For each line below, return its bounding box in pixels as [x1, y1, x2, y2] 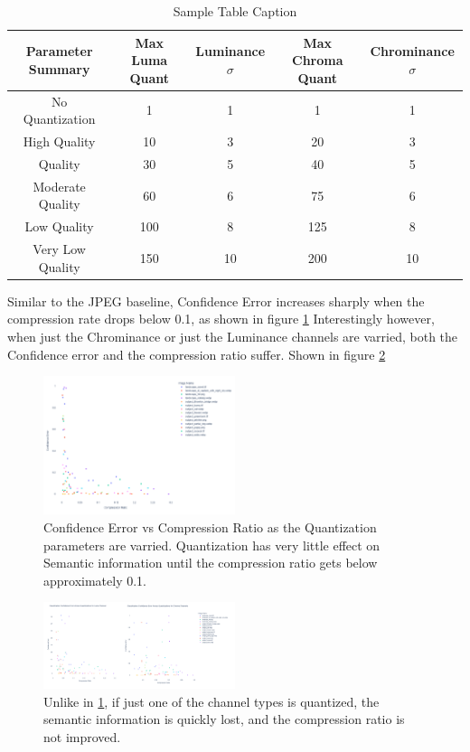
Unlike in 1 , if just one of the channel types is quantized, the [43, 691, 380, 710]
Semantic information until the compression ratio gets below [43, 553, 378, 572]
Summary [28, 59, 90, 78]
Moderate [33, 176, 86, 195]
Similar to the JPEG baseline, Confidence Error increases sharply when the [7, 291, 425, 310]
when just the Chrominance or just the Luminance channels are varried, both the [7, 326, 458, 345]
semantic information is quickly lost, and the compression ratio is [43, 710, 405, 728]
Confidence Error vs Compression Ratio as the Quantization [43, 518, 377, 537]
